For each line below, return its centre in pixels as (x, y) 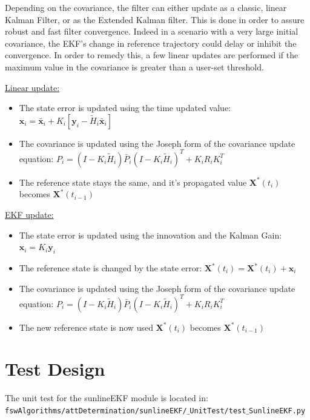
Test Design (55, 369)
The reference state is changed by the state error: (110, 268)
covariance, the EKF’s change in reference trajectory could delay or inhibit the (151, 43)
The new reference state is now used (86, 327)
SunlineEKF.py (277, 411)
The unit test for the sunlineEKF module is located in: (107, 398)
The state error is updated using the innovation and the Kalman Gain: (150, 235)
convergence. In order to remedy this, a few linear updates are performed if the (152, 55)
